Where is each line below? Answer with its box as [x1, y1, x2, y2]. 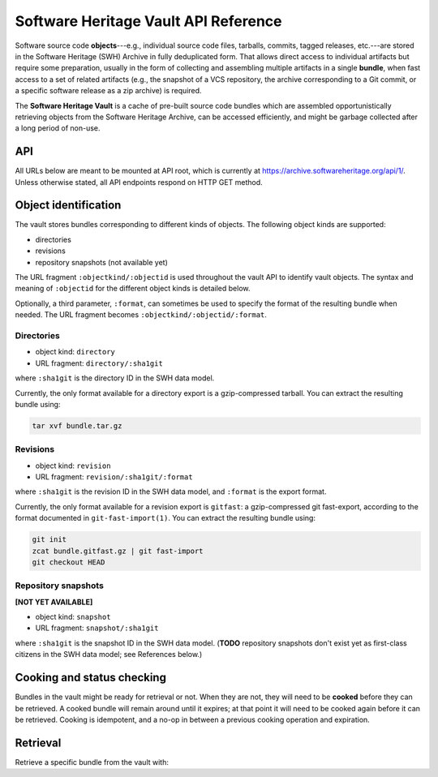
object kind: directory [35, 347, 115, 357]
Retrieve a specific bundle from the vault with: [15, 757, 170, 766]
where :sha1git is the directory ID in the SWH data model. [15, 373, 215, 383]
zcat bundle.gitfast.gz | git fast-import [32, 546, 204, 556]
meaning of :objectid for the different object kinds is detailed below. [15, 284, 251, 294]
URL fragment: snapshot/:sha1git [35, 623, 159, 633]
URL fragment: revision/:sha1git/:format [35, 472, 194, 482]
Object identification [15, 199, 122, 212]
